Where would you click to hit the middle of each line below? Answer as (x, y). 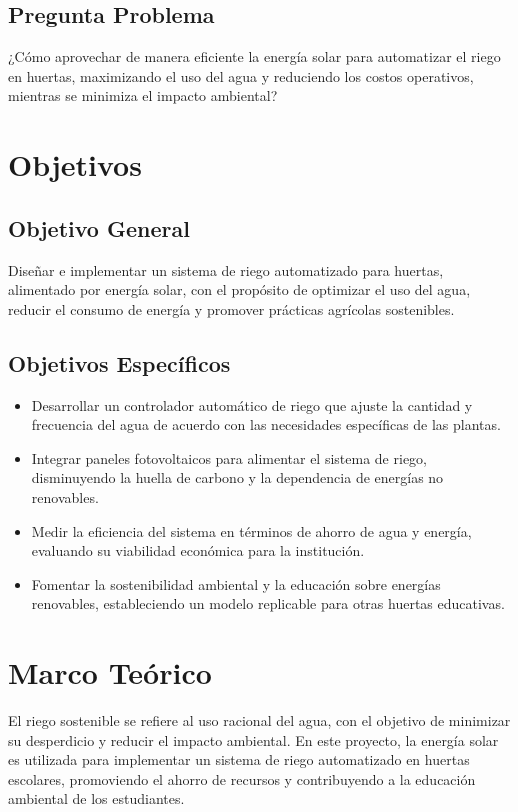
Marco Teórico (110, 672)
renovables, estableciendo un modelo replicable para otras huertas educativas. (268, 603)
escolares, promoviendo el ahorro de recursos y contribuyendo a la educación (242, 778)
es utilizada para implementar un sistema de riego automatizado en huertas (239, 759)
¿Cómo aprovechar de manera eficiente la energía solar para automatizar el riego (254, 56)
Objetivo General (99, 227)
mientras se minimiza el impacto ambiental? (143, 95)
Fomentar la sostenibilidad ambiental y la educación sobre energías (236, 583)
